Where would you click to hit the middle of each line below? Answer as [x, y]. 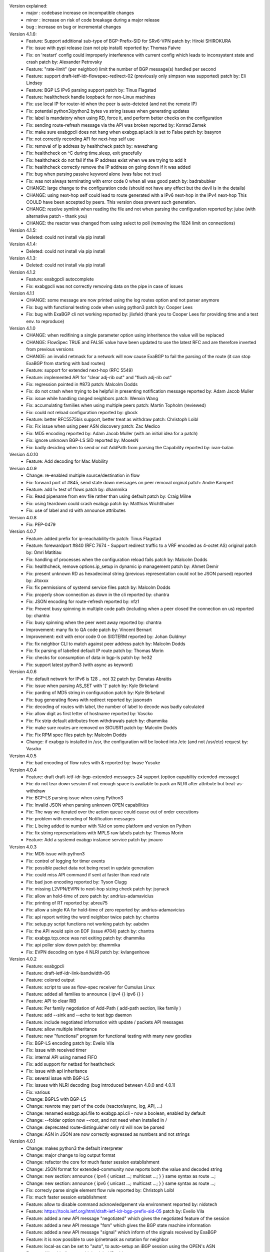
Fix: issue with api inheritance [57, 1071]
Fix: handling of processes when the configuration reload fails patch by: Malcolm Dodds [117, 559]
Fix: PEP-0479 [41, 524]
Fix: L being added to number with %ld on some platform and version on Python [108, 826]
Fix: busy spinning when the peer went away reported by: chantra [94, 622]
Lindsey [34, 83]
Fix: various [38, 1092]
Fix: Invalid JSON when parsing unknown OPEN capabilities [87, 805]
